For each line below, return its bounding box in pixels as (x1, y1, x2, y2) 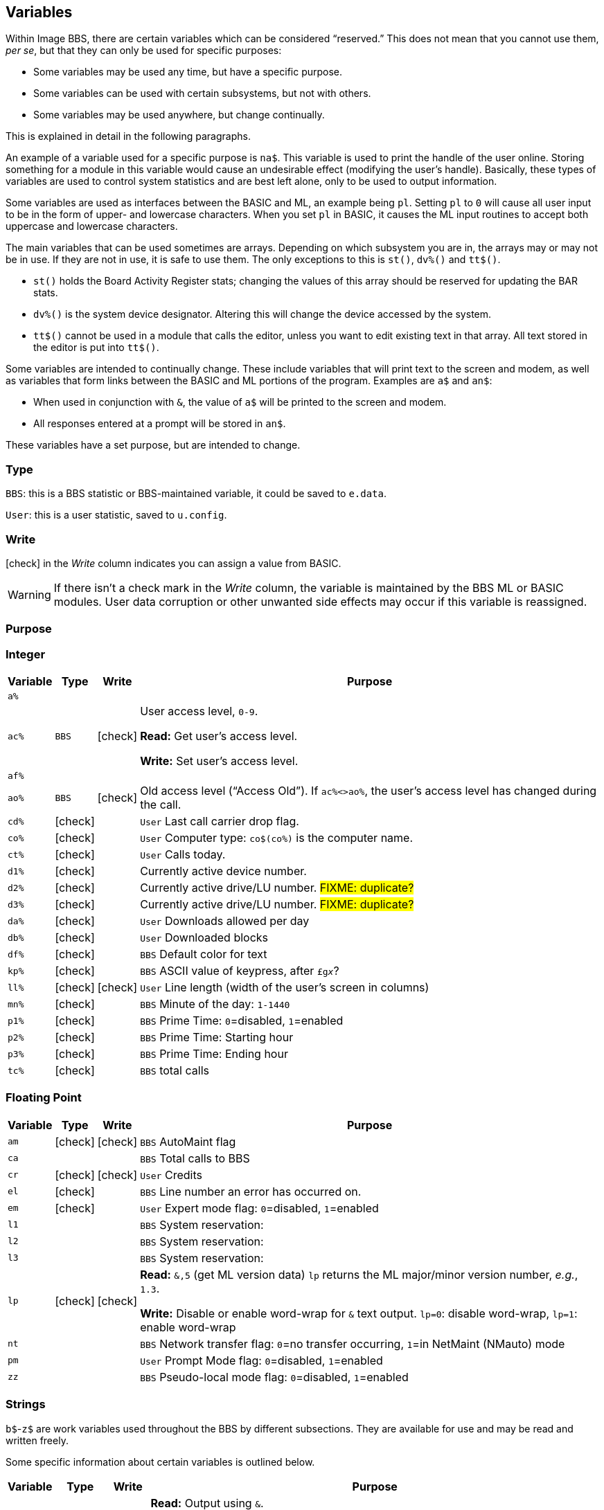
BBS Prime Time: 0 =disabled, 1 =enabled (140, 1014, 344, 1028)
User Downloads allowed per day (140, 914, 310, 928)
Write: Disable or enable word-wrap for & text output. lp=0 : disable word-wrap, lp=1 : (140, 1306, 578, 1320)
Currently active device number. (140, 864, 307, 879)
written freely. (6, 1434, 69, 1446)
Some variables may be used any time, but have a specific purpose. (33, 66, 343, 78)
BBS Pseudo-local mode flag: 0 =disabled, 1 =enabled (140, 1369, 409, 1384)
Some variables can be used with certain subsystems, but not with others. (33, 87, 371, 100)
